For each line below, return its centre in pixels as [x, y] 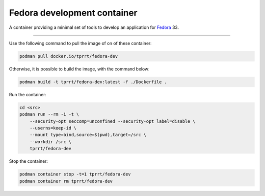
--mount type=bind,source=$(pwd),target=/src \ [88, 135]
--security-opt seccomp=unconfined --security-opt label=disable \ [113, 121]
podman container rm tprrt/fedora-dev [66, 181]
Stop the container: [28, 161]
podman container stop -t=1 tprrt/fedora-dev [75, 174]
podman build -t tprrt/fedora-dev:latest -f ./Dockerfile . [93, 82]
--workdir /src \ [51, 142]
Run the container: [28, 94]
